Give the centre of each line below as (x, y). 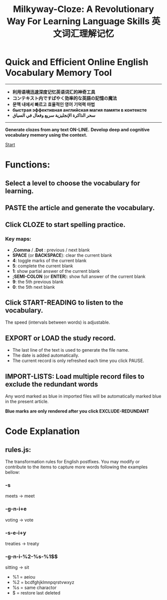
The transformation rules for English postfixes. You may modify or (73, 462)
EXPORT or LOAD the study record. (60, 338)
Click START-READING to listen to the (64, 302)
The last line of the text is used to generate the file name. (71, 350)
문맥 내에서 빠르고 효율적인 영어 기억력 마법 (54, 104)
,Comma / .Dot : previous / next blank (51, 250)
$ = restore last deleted (36, 593)
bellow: (13, 472)
